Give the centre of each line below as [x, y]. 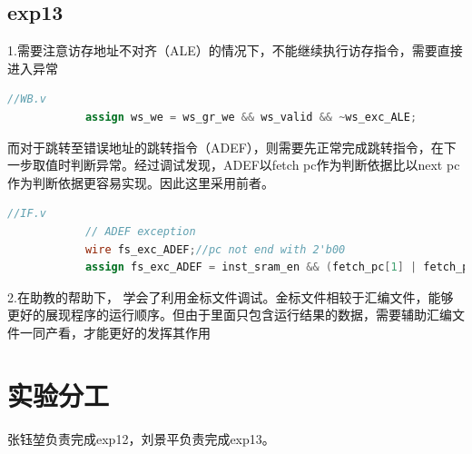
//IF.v [27, 214]
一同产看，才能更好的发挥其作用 [115, 332]
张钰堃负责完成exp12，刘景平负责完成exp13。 [141, 438]
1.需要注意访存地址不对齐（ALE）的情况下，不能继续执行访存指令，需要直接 [235, 50]
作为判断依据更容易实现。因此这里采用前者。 [141, 182]
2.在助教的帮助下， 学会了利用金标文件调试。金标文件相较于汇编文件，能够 [231, 296]
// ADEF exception [140, 231]
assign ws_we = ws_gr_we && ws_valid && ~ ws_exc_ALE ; [251, 117]
